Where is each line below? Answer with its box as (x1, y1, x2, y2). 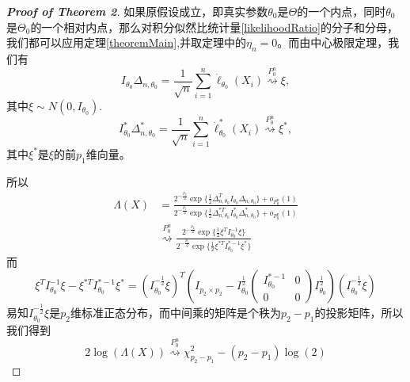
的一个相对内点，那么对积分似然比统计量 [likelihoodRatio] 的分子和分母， (30, 18, 398, 35)
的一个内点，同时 (297, 3, 386, 19)
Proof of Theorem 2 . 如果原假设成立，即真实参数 (6, 3, 268, 19)
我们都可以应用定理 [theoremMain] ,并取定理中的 (6, 34, 247, 51)
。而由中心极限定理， (277, 34, 389, 51)
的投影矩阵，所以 (314, 304, 404, 321)
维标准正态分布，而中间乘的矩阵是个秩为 (70, 304, 281, 321)
